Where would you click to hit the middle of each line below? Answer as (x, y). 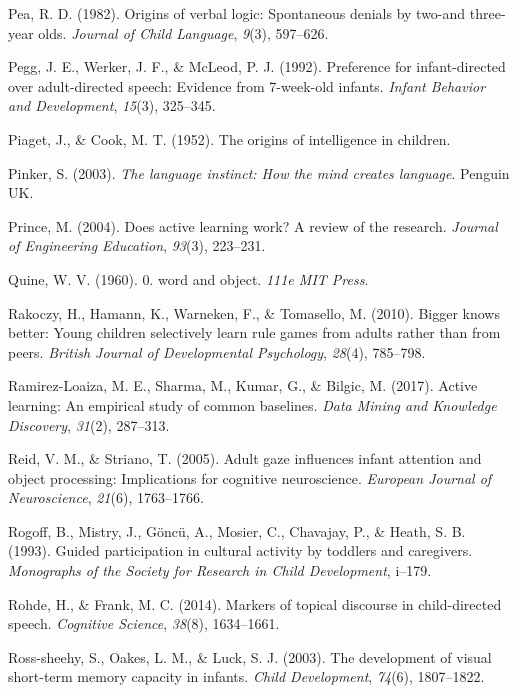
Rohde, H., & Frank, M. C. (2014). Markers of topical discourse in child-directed (255, 603)
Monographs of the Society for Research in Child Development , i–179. (220, 570)
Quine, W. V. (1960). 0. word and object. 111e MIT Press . (188, 278)
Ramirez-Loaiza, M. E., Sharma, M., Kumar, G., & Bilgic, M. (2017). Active (243, 385)
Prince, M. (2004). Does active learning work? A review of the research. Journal (253, 225)
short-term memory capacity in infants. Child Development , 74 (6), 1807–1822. (246, 676)
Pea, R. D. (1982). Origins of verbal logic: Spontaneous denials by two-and (237, 13)
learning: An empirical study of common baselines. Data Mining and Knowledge (252, 404)
